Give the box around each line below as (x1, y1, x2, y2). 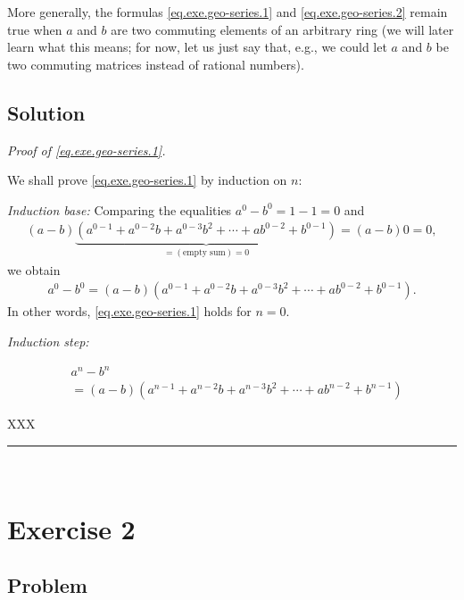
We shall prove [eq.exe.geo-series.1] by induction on (7, 171, 287, 189)
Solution (7, 98, 86, 126)
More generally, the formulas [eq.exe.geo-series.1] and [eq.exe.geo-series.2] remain (7, 3, 448, 21)
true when (7, 20, 62, 38)
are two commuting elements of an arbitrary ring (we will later (111, 20, 454, 38)
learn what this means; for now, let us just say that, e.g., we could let (7, 37, 387, 56)
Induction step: (7, 332, 89, 351)
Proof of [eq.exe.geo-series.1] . (7, 140, 166, 159)
